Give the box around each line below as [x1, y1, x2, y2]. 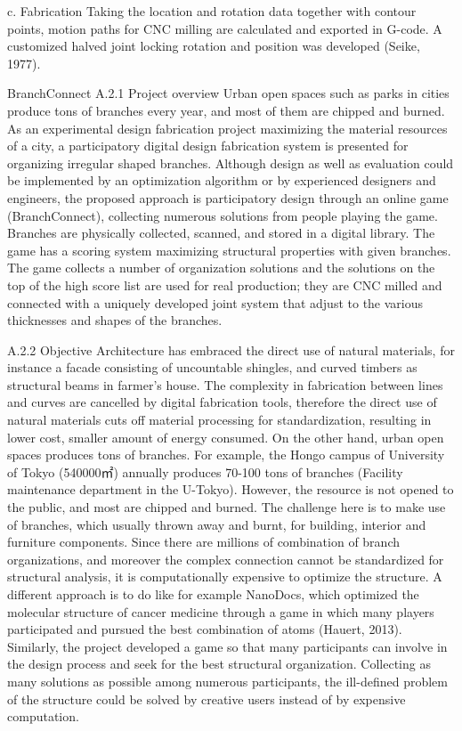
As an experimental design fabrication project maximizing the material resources [7, 118, 448, 137]
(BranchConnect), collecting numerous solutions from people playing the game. [7, 206, 438, 224]
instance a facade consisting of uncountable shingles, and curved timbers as [7, 358, 417, 377]
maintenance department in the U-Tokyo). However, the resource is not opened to [7, 480, 454, 499]
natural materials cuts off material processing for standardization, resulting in [7, 410, 432, 429]
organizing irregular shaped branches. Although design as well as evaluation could [7, 153, 454, 172]
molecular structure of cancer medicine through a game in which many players [7, 602, 434, 621]
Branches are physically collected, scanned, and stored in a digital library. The [7, 223, 435, 242]
